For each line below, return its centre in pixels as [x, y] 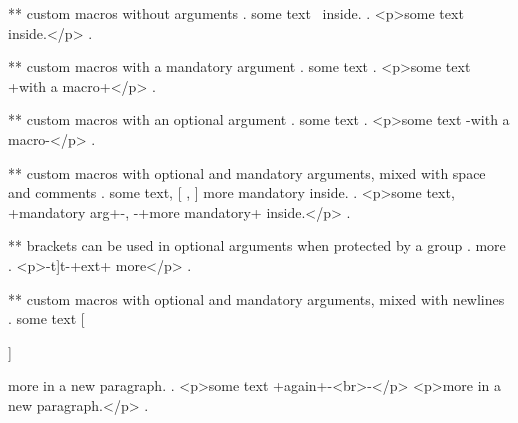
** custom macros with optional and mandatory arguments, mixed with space [247, 172]
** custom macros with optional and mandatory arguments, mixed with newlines [256, 298]
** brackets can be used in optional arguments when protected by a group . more [257, 245]
